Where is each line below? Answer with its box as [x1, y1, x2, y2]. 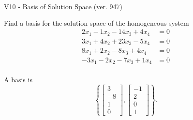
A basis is [4, 75, 32, 85]
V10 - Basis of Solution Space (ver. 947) [4, 1, 122, 11]
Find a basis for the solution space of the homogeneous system [4, 17, 189, 28]
